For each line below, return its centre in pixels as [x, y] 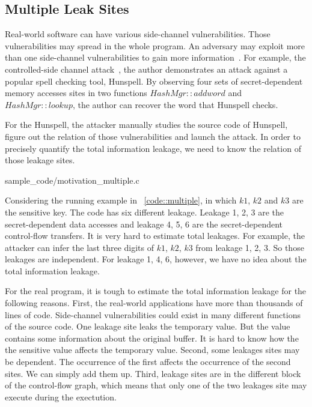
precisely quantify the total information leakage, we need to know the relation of [153, 148]
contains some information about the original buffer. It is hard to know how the [152, 338]
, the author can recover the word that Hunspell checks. [175, 104]
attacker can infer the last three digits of [79, 247]
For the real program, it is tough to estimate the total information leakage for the [156, 291]
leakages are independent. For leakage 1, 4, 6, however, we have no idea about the [156, 259]
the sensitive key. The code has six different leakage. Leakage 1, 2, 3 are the [145, 212]
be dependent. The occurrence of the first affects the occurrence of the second [148, 362]
